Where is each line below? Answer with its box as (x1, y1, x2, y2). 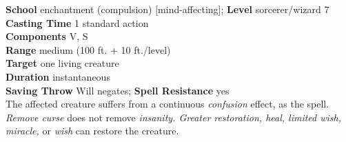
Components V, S (6, 29, 88, 43)
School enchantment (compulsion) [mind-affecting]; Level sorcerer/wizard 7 (6, 2, 329, 16)
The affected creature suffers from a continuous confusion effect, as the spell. (6, 97, 329, 111)
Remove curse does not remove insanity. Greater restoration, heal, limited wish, (6, 110, 342, 124)
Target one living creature (6, 56, 119, 70)
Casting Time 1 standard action (6, 15, 149, 30)
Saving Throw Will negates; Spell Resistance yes (6, 83, 230, 97)
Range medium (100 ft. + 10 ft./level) (6, 42, 171, 57)
